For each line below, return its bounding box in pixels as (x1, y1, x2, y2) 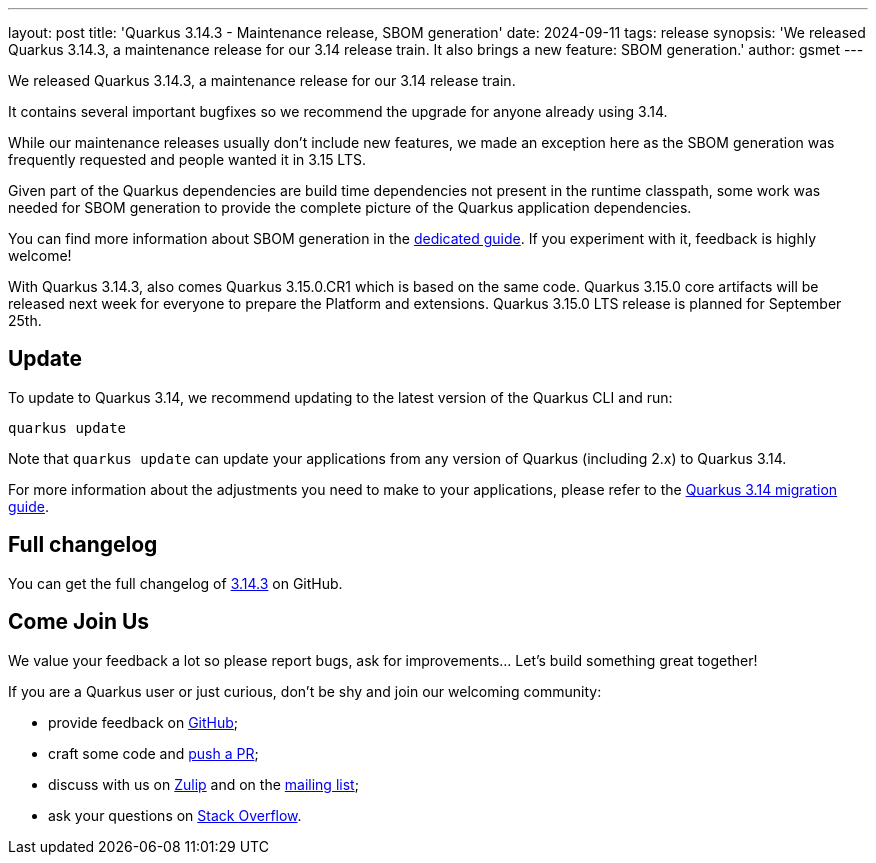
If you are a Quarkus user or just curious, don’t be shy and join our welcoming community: (8, 682, 602, 700)
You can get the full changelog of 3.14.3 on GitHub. (8, 574, 343, 592)
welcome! (8, 247, 72, 264)
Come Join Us (8, 609, 150, 635)
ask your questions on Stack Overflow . (48, 806, 302, 824)
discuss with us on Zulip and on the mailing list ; (48, 775, 359, 793)
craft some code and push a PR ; (48, 744, 259, 762)
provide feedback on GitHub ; (48, 713, 239, 731)
